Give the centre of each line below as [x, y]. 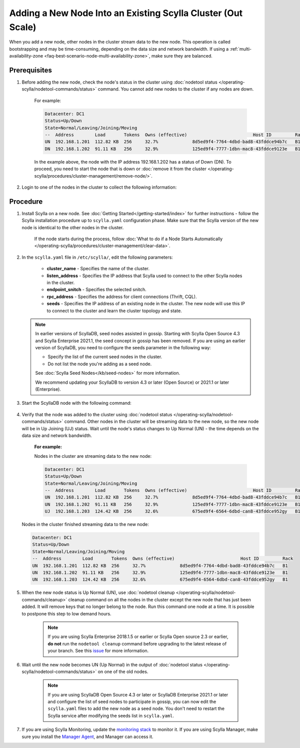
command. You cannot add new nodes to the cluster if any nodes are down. [176, 89]
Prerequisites [30, 70]
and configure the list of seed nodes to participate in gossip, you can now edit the [132, 702]
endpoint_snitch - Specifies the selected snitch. [97, 290]
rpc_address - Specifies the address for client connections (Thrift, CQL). [122, 296]
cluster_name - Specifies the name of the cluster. [98, 269]
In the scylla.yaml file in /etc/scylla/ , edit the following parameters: [97, 257]
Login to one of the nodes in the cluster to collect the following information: [99, 187]
